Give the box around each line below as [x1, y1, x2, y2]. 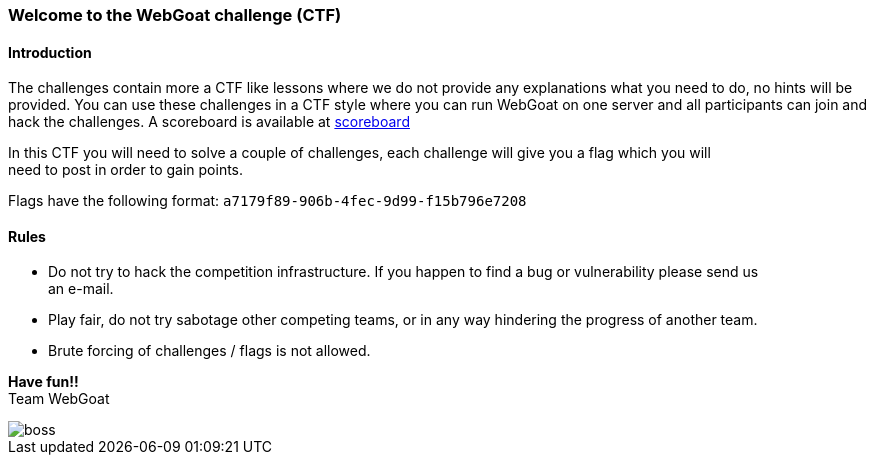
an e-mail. [48, 280, 114, 298]
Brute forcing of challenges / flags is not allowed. [48, 342, 371, 360]
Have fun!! [8, 373, 79, 391]
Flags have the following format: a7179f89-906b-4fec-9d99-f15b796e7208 [8, 192, 527, 210]
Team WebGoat [8, 390, 110, 408]
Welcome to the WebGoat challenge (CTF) [8, 5, 342, 25]
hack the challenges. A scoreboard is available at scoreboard [8, 113, 410, 131]
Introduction [8, 43, 92, 61]
